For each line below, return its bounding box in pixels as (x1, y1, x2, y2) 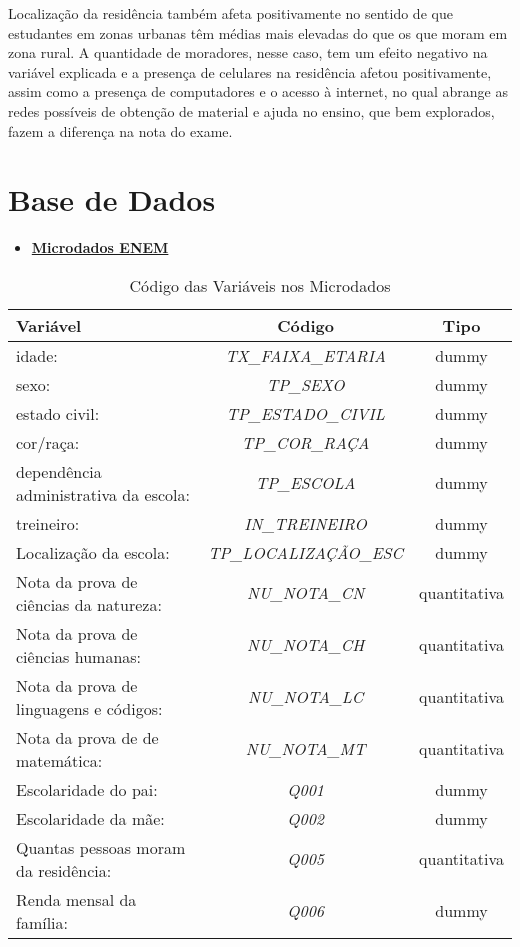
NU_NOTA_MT (245, 737, 366, 761)
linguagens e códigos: (16, 696, 163, 720)
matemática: (16, 748, 103, 772)
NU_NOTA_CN (247, 581, 365, 605)
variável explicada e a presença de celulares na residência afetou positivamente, (8, 61, 492, 82)
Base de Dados (8, 179, 216, 220)
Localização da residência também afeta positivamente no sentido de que (8, 3, 453, 23)
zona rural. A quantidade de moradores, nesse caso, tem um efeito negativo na (8, 42, 488, 63)
